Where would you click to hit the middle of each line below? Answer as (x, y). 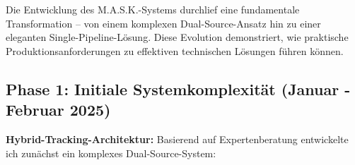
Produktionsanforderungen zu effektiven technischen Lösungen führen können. (175, 50)
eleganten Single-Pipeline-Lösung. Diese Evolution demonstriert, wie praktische (177, 37)
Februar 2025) (58, 110)
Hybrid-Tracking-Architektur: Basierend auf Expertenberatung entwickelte (177, 139)
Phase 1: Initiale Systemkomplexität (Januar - (178, 88)
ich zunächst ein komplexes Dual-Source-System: (111, 153)
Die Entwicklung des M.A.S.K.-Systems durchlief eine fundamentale (153, 9)
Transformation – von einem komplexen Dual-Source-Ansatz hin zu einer (163, 23)
